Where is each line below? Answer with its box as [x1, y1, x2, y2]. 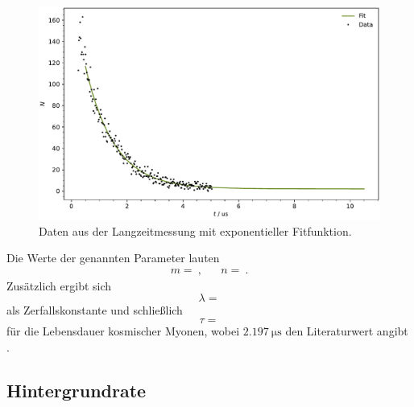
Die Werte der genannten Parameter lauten [6, 249, 220, 266]
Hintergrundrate [6, 377, 147, 402]
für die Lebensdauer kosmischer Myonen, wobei [6, 323, 240, 339]
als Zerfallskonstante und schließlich [6, 302, 183, 319]
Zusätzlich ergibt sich [6, 277, 112, 294]
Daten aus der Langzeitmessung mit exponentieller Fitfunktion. [39, 222, 352, 239]
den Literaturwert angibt [285, 323, 408, 339]
